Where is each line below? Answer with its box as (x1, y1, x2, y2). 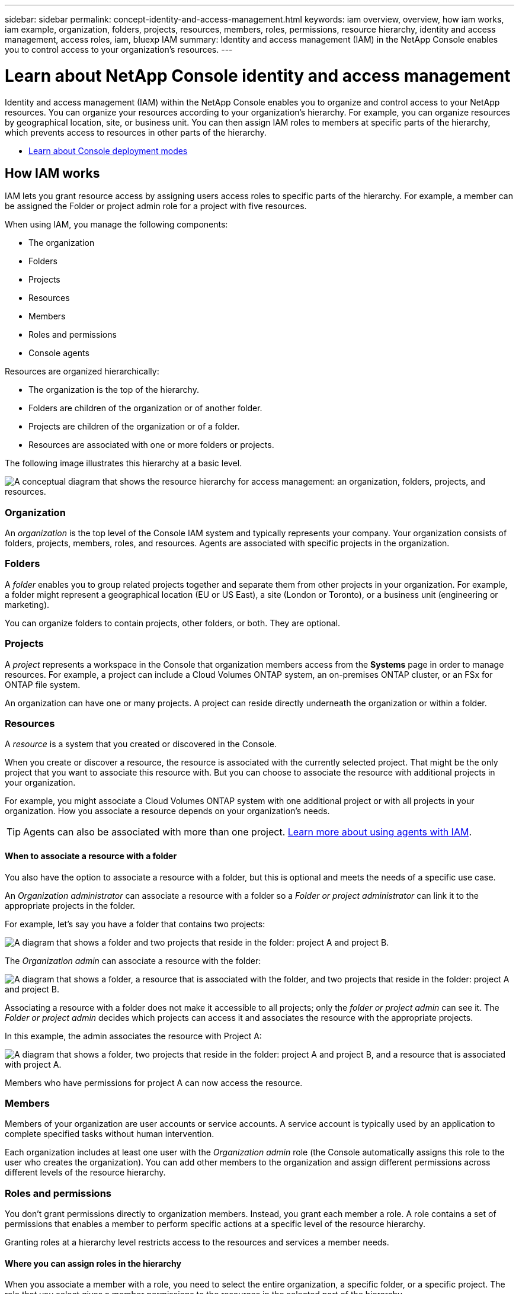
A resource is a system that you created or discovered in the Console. (5, 739, 277, 750)
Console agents (28, 348, 89, 358)
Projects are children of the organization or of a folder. (28, 421, 240, 432)
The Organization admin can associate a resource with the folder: (5, 955, 261, 966)
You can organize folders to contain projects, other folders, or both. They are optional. (5, 617, 341, 628)
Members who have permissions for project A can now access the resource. (5, 1077, 303, 1088)
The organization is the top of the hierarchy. (28, 385, 199, 395)
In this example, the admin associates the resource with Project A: (5, 1030, 262, 1041)
